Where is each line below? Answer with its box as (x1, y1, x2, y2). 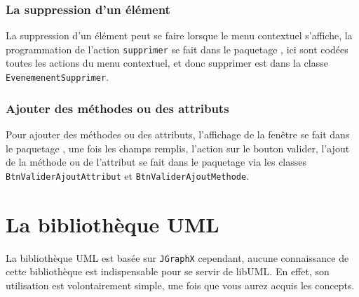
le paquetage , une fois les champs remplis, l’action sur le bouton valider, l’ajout (6, 140, 350, 155)
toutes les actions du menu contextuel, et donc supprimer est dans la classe (6, 55, 328, 70)
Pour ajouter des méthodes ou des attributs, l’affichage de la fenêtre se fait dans (6, 126, 350, 141)
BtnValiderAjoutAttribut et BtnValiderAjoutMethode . (6, 168, 250, 183)
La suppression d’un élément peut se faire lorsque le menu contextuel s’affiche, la (6, 28, 353, 43)
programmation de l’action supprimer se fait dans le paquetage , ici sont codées (6, 41, 348, 56)
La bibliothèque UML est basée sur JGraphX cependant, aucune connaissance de (6, 250, 349, 265)
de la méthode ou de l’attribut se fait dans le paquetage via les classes (6, 154, 307, 169)
